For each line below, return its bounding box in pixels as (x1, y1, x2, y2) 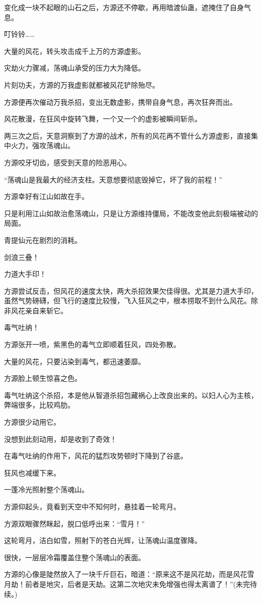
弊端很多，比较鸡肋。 (4, 399, 75, 410)
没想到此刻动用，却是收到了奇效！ (4, 433, 117, 444)
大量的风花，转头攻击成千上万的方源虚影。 (4, 45, 145, 56)
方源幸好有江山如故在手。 (4, 191, 89, 202)
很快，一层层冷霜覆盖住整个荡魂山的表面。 (4, 552, 145, 562)
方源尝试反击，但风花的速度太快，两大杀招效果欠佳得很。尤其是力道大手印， (4, 285, 258, 296)
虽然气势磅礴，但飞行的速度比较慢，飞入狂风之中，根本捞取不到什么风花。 (4, 295, 251, 306)
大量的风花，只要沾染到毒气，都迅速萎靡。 (4, 356, 145, 366)
